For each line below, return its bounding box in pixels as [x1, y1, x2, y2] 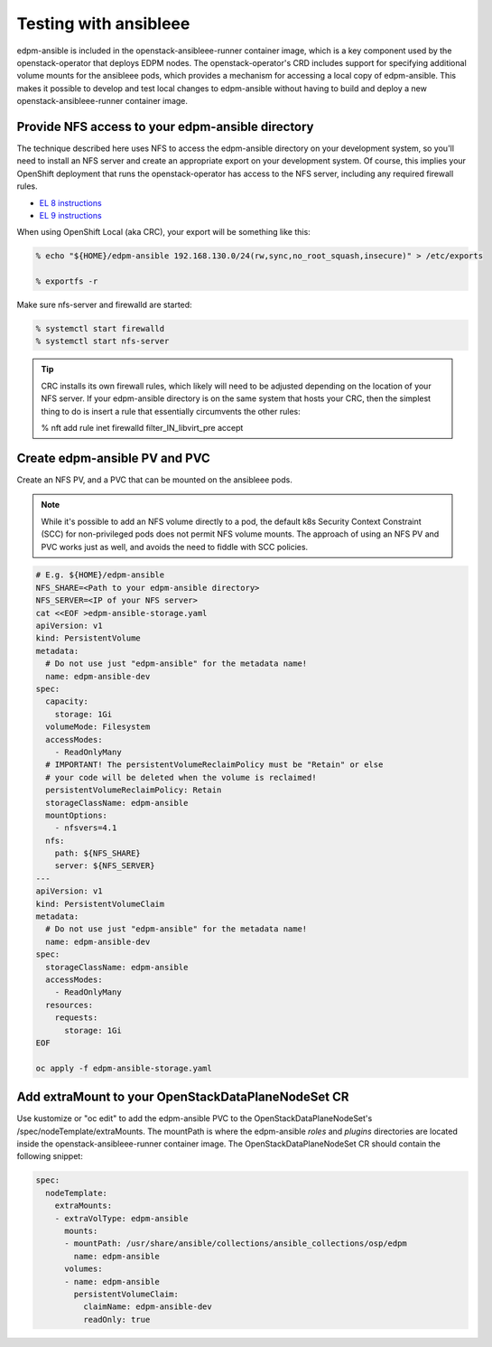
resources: [45, 999, 94, 1010]
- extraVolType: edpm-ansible [54, 1213, 189, 1223]
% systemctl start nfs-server [35, 336, 170, 347]
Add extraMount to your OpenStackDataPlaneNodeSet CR [16, 1090, 349, 1105]
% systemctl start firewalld [35, 323, 165, 334]
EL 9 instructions [39, 210, 103, 220]
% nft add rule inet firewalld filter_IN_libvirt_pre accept [41, 423, 244, 434]
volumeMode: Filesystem [45, 722, 151, 732]
